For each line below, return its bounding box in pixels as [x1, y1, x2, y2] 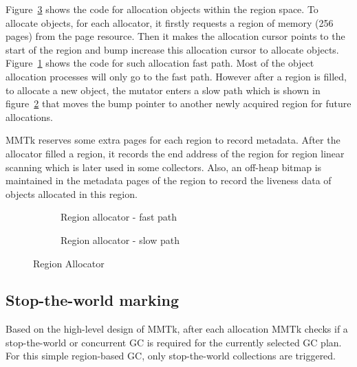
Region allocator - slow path [61, 232, 180, 247]
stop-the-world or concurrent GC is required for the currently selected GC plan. [6, 335, 342, 349]
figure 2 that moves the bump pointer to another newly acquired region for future [6, 96, 351, 111]
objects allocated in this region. [6, 186, 138, 201]
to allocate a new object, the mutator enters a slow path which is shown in [6, 82, 321, 97]
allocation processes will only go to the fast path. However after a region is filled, [6, 69, 347, 83]
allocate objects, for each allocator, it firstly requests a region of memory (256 [6, 15, 334, 30]
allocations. [6, 109, 53, 124]
